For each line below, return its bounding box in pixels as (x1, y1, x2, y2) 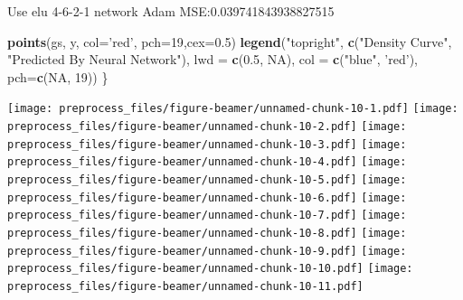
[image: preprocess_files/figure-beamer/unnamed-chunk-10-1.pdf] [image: (7, 102, 458, 116)
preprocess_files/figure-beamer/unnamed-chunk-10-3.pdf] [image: (7, 137, 407, 151)
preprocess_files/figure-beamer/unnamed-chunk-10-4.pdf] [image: (7, 155, 407, 169)
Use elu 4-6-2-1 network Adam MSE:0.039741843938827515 (7, 2, 335, 20)
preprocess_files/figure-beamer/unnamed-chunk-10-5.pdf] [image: (7, 173, 407, 186)
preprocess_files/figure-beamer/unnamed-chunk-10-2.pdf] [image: (7, 120, 407, 134)
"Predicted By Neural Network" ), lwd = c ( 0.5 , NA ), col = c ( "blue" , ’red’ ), (7, 50, 418, 69)
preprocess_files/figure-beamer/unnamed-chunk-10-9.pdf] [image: (7, 244, 407, 258)
